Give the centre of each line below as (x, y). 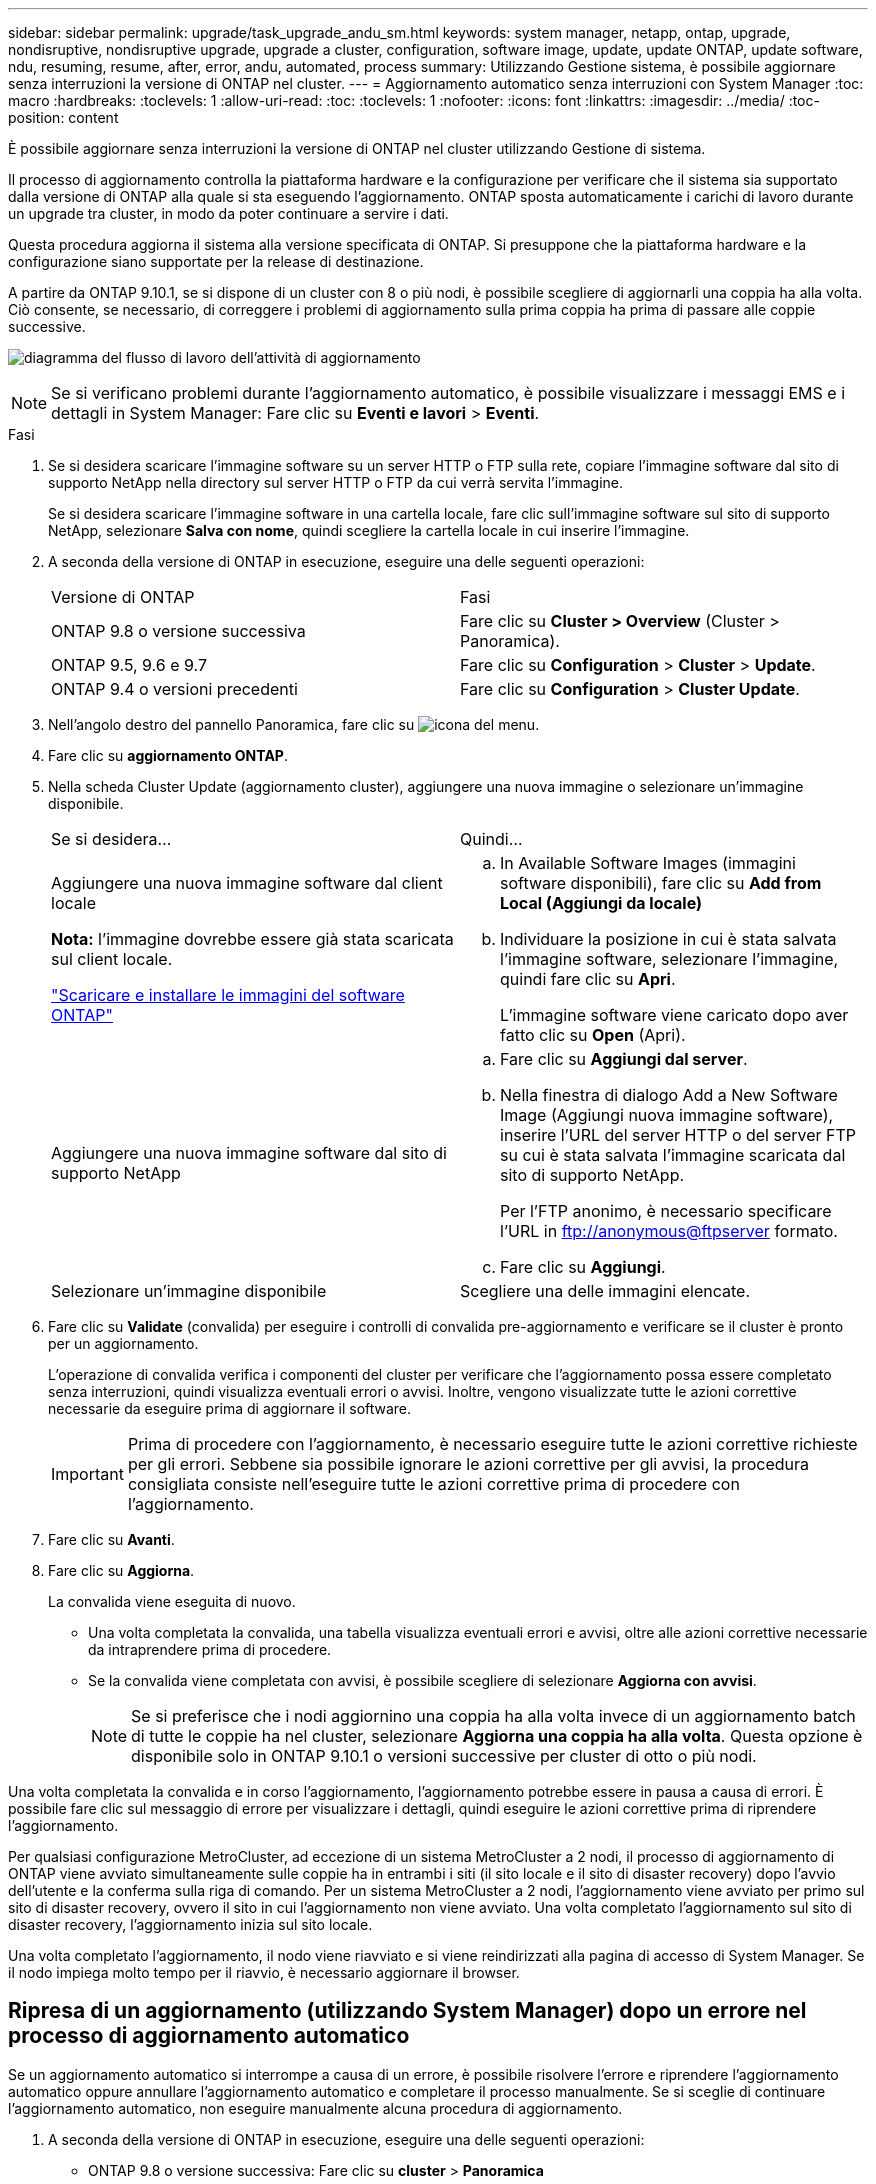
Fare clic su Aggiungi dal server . (624, 1059)
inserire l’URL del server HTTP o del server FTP (678, 1135)
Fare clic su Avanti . (111, 1539)
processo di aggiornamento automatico (209, 2036)
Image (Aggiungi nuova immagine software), (667, 1115)
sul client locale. (112, 959)
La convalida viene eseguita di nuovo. (172, 1601)
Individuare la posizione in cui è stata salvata (668, 939)
